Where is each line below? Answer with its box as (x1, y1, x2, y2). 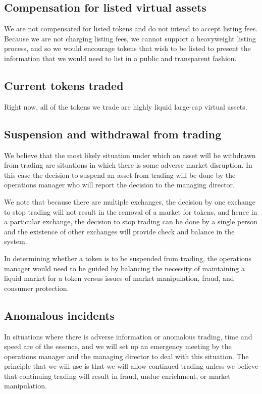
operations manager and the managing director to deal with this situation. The (4, 351, 249, 361)
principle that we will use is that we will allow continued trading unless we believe (4, 361, 258, 371)
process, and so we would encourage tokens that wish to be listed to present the (4, 43, 251, 54)
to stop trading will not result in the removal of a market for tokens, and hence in (4, 206, 257, 217)
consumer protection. (4, 282, 69, 293)
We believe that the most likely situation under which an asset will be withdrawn (4, 150, 256, 160)
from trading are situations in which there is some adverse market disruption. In (4, 160, 252, 170)
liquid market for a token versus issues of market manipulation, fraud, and (4, 273, 234, 283)
